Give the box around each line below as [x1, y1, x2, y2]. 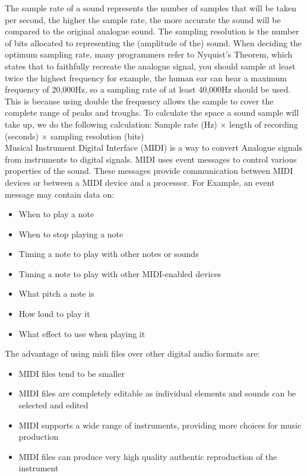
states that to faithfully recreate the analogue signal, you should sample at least [5, 59, 296, 72]
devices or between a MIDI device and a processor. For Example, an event [5, 176, 275, 188]
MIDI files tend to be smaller [18, 367, 125, 379]
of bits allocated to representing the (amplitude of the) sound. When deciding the [5, 36, 302, 49]
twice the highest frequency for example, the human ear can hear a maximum [5, 71, 287, 84]
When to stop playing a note [18, 227, 124, 240]
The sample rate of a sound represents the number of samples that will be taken [5, 2, 296, 14]
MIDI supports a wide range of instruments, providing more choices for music [18, 418, 302, 431]
